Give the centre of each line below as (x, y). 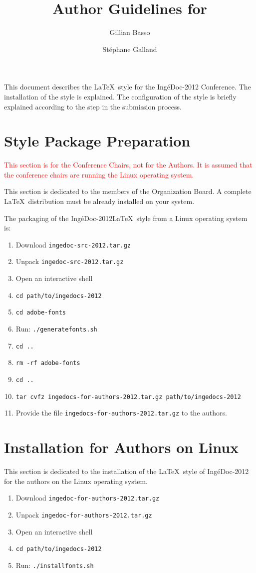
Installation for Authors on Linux (122, 447)
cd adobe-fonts (41, 313)
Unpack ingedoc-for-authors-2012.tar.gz (84, 514)
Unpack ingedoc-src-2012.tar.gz (70, 261)
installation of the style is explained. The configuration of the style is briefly (120, 96)
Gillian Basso (130, 32)
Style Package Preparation (97, 141)
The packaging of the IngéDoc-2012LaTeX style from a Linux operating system (126, 218)
